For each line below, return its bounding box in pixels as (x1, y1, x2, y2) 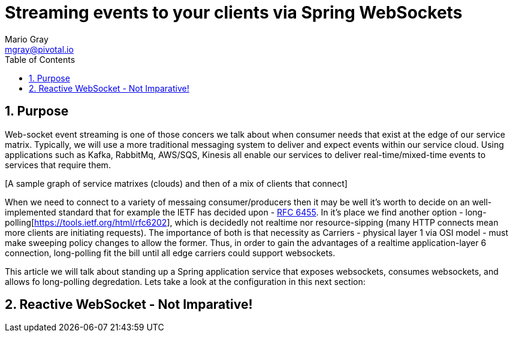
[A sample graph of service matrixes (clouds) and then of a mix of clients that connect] (5, 178, 348, 189)
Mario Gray (5, 34, 49, 44)
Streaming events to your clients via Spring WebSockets (5, 2, 463, 23)
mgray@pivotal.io (5, 44, 74, 54)
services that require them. (5, 159, 111, 170)
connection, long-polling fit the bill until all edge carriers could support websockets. (5, 247, 336, 258)
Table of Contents (5, 54, 76, 65)
